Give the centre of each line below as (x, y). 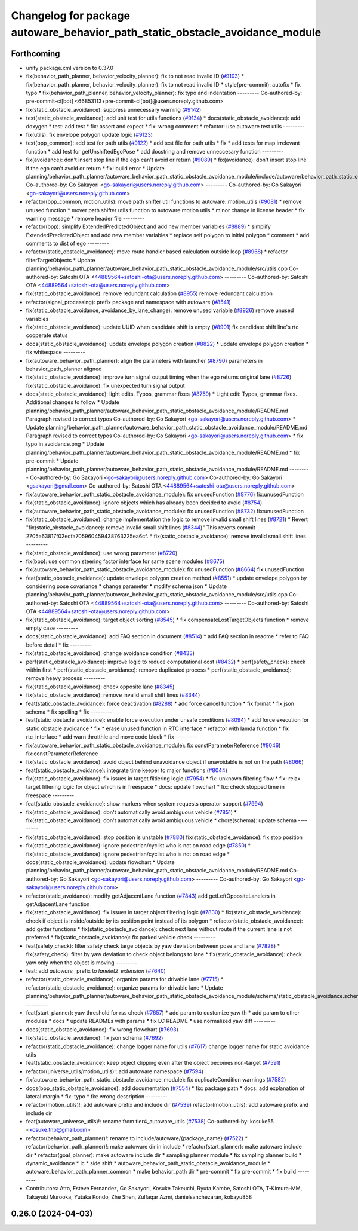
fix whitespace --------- (55, 352)
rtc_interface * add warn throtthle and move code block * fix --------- (112, 737)
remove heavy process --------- (66, 678)
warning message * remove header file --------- (85, 218)
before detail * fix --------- (59, 645)
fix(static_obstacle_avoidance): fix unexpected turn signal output (105, 385)
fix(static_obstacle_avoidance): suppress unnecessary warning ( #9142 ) (114, 109)
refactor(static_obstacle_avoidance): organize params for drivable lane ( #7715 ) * (125, 979)
